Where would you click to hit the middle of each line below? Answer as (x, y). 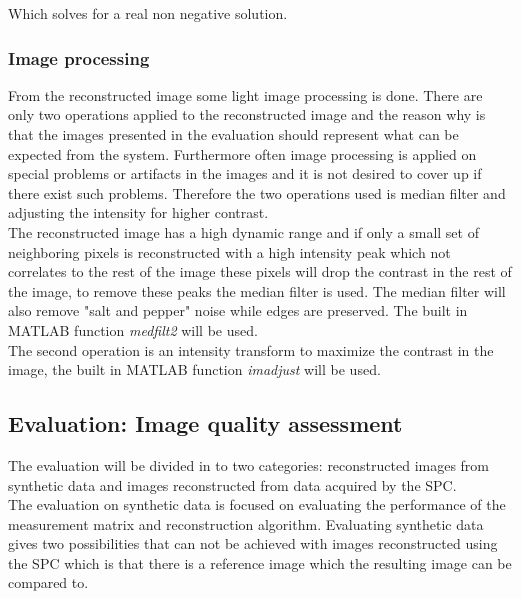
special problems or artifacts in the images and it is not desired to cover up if (245, 173)
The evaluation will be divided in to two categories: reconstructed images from (249, 464)
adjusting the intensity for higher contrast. (138, 212)
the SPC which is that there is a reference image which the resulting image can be (260, 562)
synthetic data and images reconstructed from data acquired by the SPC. (232, 484)
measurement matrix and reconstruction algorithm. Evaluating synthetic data (246, 523)
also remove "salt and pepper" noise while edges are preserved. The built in (238, 310)
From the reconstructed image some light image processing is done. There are (245, 94)
